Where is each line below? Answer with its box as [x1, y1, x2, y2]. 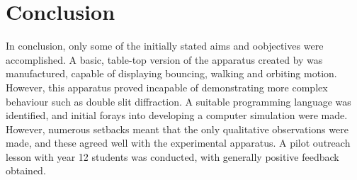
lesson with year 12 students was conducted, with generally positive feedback [6, 149, 339, 164]
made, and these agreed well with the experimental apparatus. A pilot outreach [6, 135, 351, 150]
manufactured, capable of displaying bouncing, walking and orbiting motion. [6, 66, 337, 81]
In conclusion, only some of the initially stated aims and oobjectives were [6, 38, 324, 53]
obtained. [6, 163, 46, 178]
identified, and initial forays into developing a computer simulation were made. [6, 108, 348, 123]
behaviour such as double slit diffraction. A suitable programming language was [6, 94, 351, 108]
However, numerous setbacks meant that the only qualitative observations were [6, 121, 348, 136]
